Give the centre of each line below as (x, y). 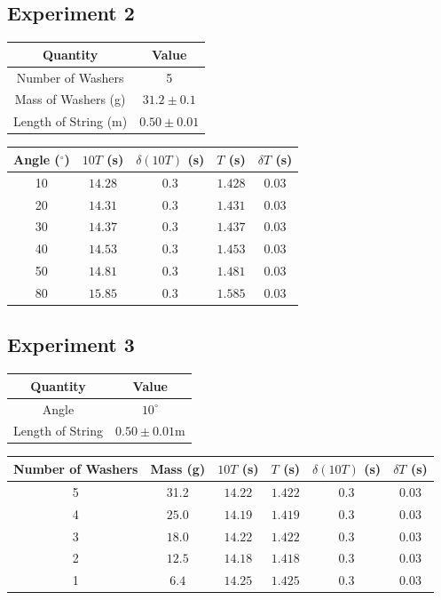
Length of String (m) (71, 121)
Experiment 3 (71, 344)
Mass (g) (178, 468)
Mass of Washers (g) (70, 99)
